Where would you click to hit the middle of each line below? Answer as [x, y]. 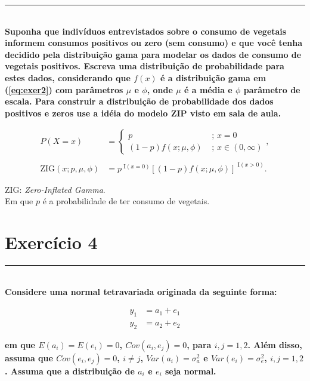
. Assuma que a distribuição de [70, 371]
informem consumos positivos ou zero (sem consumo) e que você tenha [154, 43]
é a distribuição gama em [213, 77]
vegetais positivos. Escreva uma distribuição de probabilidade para [145, 66]
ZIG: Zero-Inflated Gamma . [55, 189]
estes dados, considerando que [68, 77]
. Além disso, [275, 345]
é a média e [208, 89]
